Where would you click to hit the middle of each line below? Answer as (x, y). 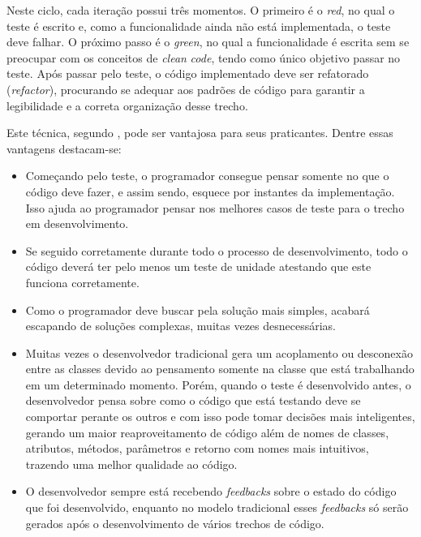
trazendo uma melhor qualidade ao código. (131, 464)
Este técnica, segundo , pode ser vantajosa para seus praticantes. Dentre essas (200, 133)
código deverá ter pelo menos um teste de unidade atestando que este (198, 266)
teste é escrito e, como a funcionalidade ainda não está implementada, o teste (199, 26)
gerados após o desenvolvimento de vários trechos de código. (175, 523)
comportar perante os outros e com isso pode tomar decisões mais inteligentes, (220, 417)
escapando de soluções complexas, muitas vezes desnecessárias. (181, 326)
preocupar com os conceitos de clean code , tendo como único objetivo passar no (204, 57)
